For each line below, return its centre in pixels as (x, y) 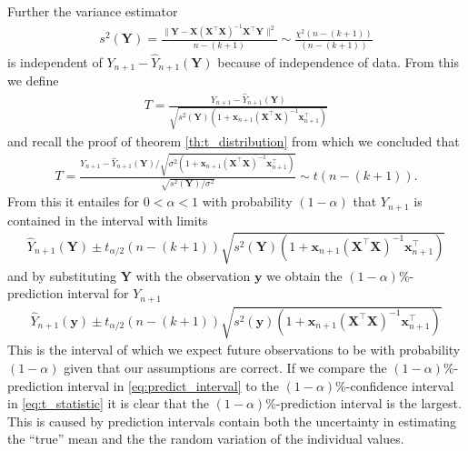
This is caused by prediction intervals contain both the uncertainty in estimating (232, 421)
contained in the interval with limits (108, 220)
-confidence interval (400, 385)
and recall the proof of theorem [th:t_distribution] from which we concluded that (234, 141)
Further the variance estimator (93, 11)
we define (33, 80)
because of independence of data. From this (338, 62)
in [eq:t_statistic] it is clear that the (108, 403)
